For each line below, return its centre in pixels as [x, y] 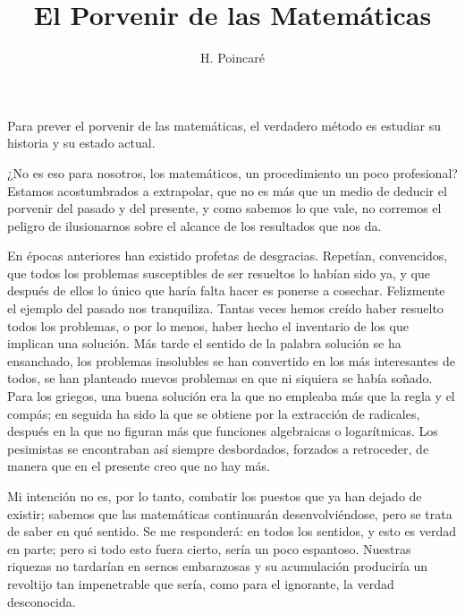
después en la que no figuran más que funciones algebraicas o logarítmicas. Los [223, 431]
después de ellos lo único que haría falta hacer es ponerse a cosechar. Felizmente [226, 290]
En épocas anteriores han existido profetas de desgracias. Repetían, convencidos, [228, 256]
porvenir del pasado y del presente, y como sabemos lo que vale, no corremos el [224, 208]
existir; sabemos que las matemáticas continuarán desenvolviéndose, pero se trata [230, 513]
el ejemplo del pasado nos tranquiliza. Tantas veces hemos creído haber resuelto [225, 308]
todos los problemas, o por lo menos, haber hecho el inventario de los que [208, 325]
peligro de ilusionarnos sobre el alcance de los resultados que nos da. [194, 225]
